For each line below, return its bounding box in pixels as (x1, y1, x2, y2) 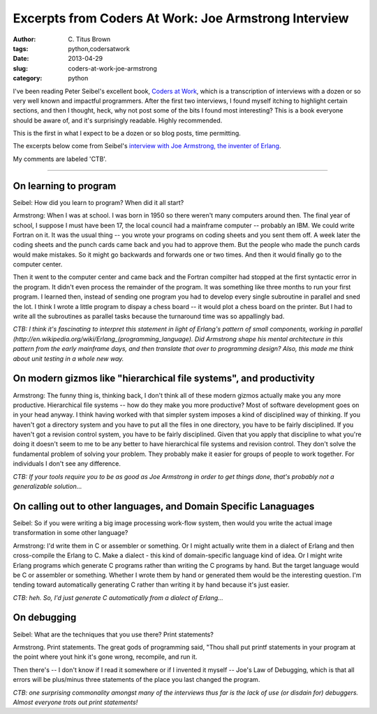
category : (13, 74, 43, 83)
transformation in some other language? (13, 529, 128, 537)
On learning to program (13, 180, 117, 192)
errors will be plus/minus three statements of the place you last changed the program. (13, 676, 260, 684)
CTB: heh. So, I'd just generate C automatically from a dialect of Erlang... (13, 593, 223, 601)
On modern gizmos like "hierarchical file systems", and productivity (13, 373, 316, 385)
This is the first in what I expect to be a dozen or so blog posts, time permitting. (13, 129, 241, 138)
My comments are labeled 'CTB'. (13, 155, 108, 163)
